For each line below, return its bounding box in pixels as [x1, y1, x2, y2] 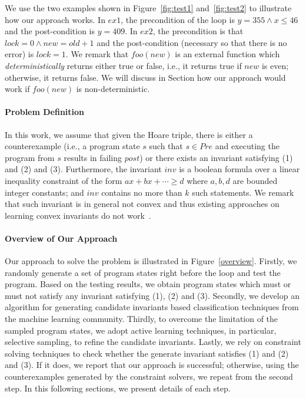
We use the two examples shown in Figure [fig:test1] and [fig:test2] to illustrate [5, 2, 292, 14]
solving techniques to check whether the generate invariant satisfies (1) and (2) [5, 347, 289, 359]
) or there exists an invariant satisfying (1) [139, 151, 293, 163]
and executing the [215, 140, 280, 152]
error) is [5, 48, 34, 60]
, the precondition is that [152, 25, 244, 37]
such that [149, 140, 183, 152]
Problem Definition [5, 106, 85, 118]
